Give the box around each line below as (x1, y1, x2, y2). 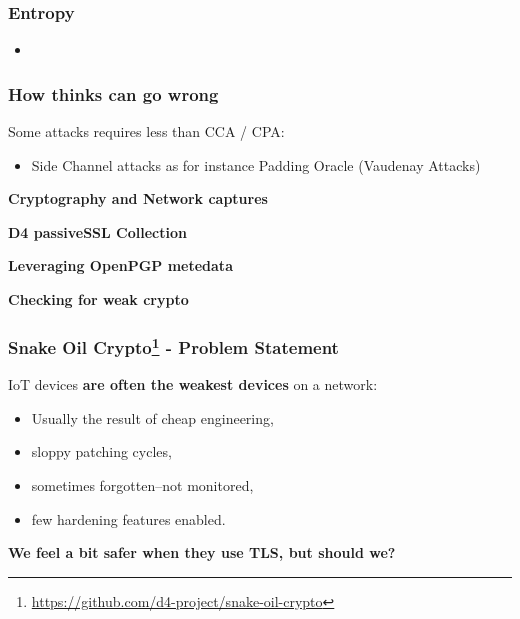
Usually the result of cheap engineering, (31, 407, 274, 428)
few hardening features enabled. (31, 508, 226, 529)
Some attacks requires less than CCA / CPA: (8, 121, 285, 142)
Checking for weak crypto (8, 289, 189, 309)
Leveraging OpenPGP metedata (8, 255, 233, 276)
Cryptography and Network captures (8, 188, 268, 209)
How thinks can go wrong (8, 81, 219, 106)
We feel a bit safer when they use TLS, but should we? (8, 542, 396, 563)
